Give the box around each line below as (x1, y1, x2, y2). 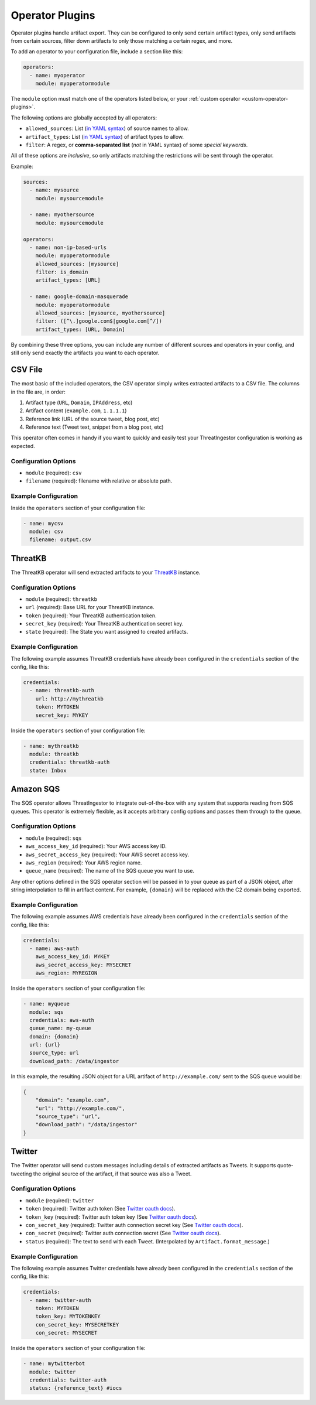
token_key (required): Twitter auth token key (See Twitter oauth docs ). (25, 1213, 198, 1221)
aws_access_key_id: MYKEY (35, 953, 110, 960)
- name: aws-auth (29, 945, 79, 952)
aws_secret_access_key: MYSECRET (35, 961, 132, 968)
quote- (277, 1162, 294, 1169)
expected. (11, 442, 35, 449)
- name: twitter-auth (29, 1297, 92, 1303)
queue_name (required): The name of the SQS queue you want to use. (25, 867, 194, 874)
